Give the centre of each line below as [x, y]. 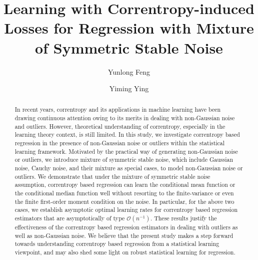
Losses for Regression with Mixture [129, 28]
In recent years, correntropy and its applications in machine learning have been [118, 109]
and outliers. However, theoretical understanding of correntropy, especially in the [120, 126]
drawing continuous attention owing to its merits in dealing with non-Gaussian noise [125, 118]
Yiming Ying [129, 88]
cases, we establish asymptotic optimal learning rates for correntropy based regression [126, 210]
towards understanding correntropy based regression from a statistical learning [117, 244]
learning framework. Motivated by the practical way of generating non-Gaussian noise [126, 151]
